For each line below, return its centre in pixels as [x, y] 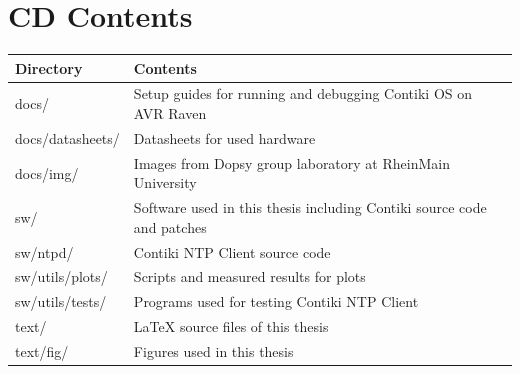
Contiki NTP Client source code [232, 251]
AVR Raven [170, 113]
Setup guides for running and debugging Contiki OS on [303, 93]
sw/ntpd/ [44, 251]
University [165, 182]
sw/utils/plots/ [61, 276]
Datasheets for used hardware [224, 137]
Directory [49, 67]
